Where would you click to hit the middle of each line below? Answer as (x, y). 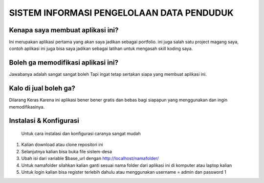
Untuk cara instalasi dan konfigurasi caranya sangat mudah (81, 134)
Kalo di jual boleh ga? (42, 88)
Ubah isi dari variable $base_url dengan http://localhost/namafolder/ (90, 159)
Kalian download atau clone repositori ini (62, 145)
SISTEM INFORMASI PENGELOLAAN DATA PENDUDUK (121, 13)
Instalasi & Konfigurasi (44, 121)
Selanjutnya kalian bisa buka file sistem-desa (66, 151)
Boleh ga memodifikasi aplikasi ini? (64, 63)
